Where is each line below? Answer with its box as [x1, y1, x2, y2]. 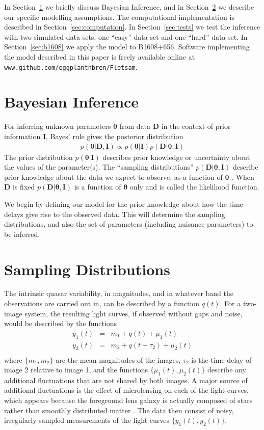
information [4, 130, 41, 141]
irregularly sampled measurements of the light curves [4, 415, 170, 425]
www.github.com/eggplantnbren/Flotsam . [4, 61, 138, 72]
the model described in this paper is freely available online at [4, 51, 195, 62]
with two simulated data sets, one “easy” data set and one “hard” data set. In [4, 31, 248, 42]
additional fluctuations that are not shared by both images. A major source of [4, 374, 248, 385]
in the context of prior [161, 121, 231, 131]
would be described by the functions [4, 318, 117, 329]
